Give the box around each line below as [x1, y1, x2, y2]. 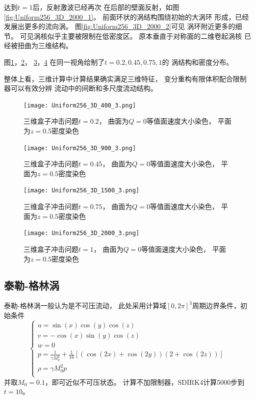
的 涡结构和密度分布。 [162, 56, 233, 67]
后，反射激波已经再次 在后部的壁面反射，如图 [32, 2, 179, 12]
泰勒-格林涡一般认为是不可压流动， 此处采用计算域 [4, 300, 167, 311]
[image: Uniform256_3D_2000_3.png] [24, 230, 140, 237]
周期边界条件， [192, 300, 240, 311]
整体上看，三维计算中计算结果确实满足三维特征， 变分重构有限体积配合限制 [4, 73, 247, 83]
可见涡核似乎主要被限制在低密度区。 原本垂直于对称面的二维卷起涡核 [20, 30, 242, 41]
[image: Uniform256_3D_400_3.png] [24, 102, 136, 109]
